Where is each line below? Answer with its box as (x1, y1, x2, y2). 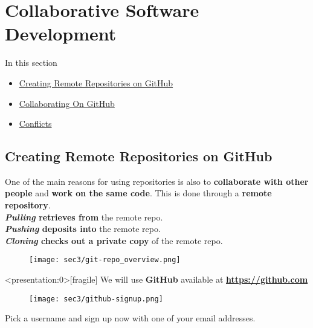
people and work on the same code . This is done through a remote (5, 187, 272, 199)
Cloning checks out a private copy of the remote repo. (5, 234, 223, 246)
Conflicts (19, 117, 52, 130)
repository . (5, 199, 51, 211)
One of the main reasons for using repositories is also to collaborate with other (5, 175, 309, 187)
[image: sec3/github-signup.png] (29, 294, 163, 303)
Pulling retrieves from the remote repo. (5, 210, 163, 223)
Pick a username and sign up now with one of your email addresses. (5, 312, 256, 324)
